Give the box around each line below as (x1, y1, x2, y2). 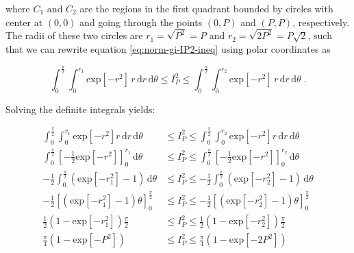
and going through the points (79, 14, 203, 29)
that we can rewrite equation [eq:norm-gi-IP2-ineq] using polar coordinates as (5, 42, 331, 56)
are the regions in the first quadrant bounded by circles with (79, 1, 333, 15)
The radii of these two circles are (5, 28, 143, 43)
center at (5, 14, 43, 29)
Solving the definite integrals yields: (5, 101, 155, 116)
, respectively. (292, 14, 350, 29)
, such (307, 28, 332, 43)
